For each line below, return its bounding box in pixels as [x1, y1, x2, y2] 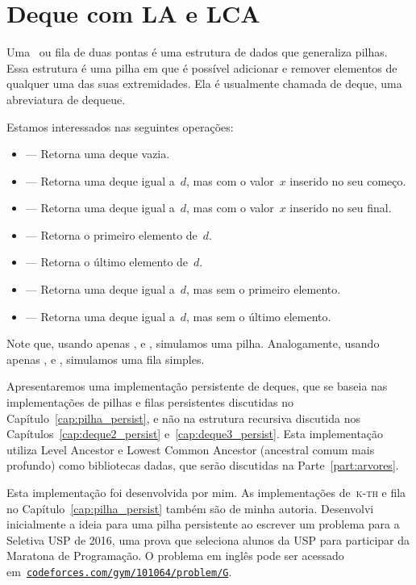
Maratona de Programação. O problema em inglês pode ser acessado [6, 547, 344, 564]
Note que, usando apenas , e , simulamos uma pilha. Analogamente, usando [6, 335, 380, 352]
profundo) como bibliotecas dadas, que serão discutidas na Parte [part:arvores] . [6, 457, 399, 474]
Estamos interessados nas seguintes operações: [6, 118, 234, 135]
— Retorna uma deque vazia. [25, 145, 170, 162]
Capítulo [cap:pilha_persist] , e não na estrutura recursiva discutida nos [6, 409, 360, 426]
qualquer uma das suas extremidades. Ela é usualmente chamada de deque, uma [6, 75, 402, 92]
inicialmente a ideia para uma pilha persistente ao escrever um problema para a [6, 516, 400, 533]
